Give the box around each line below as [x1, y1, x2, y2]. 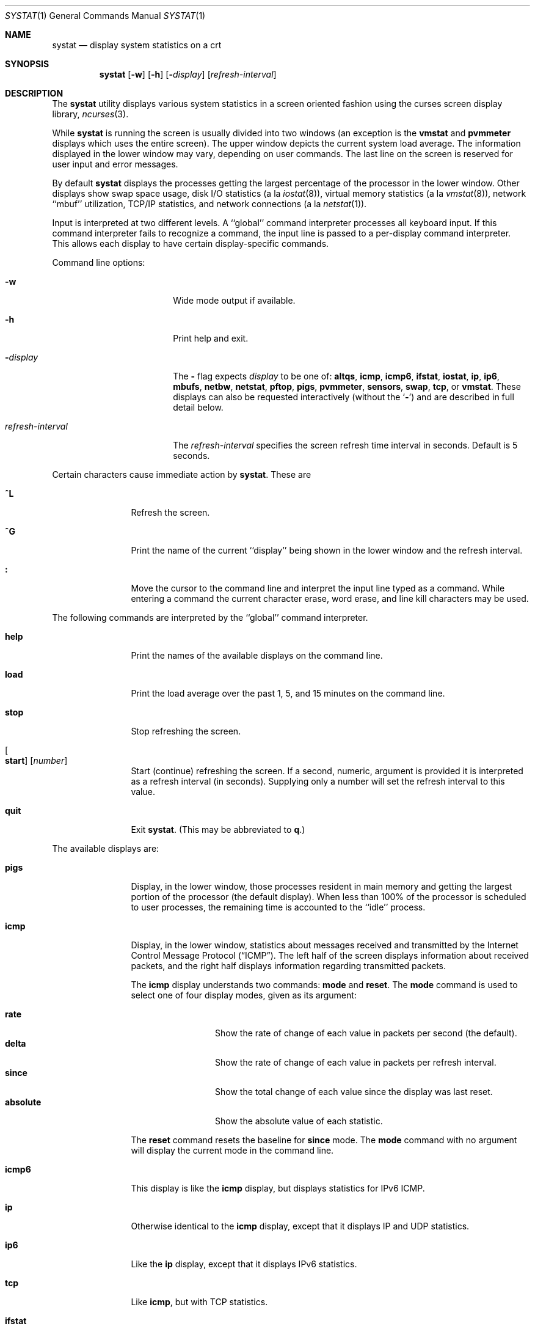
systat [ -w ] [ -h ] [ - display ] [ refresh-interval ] [99, 69, 277, 79]
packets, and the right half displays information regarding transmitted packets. [131, 961, 446, 971]
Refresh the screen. [131, 507, 210, 518]
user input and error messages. [52, 159, 178, 169]
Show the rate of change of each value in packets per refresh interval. [215, 1057, 497, 1067]
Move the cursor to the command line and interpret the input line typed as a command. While [131, 583, 505, 593]
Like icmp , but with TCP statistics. [131, 1297, 268, 1307]
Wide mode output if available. [173, 295, 296, 306]
